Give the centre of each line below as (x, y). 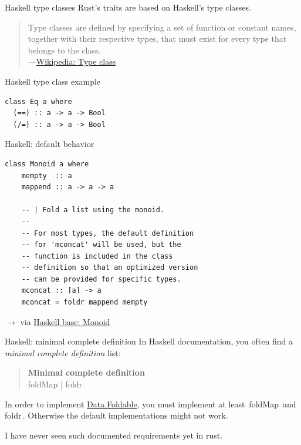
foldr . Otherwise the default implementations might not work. (116, 415)
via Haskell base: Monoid (65, 321)
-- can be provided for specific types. (101, 279)
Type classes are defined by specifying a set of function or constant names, (162, 27)
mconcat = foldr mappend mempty (84, 302)
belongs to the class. (64, 50)
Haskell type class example (53, 81)
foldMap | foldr (55, 384)
